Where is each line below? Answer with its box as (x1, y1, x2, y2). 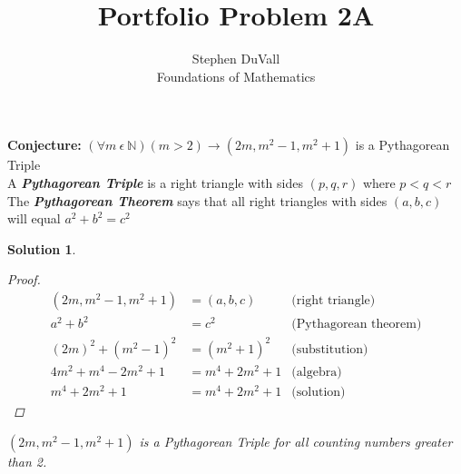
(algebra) (291, 366, 342, 380)
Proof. (7, 270, 41, 289)
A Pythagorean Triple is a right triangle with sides (7, 173, 303, 192)
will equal (7, 209, 61, 228)
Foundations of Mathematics (156, 66, 316, 85)
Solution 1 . (7, 239, 76, 258)
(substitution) (291, 342, 368, 356)
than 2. (7, 451, 47, 470)
